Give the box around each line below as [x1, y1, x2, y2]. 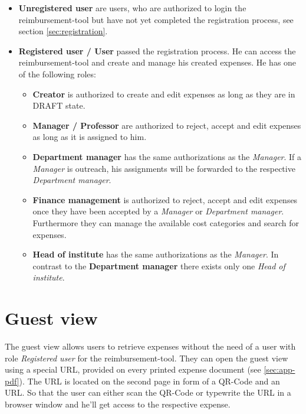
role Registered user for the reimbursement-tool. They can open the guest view [5, 351, 288, 364]
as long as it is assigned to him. [32, 131, 147, 143]
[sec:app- [264, 363, 295, 376]
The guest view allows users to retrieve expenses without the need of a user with [5, 340, 296, 352]
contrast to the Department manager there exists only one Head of [32, 259, 285, 272]
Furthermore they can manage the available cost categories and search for [32, 216, 299, 229]
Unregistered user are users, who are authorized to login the [18, 2, 246, 14]
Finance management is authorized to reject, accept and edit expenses [32, 193, 298, 206]
